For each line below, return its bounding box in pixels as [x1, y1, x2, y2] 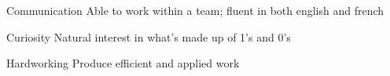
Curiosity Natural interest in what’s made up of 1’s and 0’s [6, 28, 291, 45]
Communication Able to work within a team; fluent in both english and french [6, 2, 384, 18]
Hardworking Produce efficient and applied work [6, 55, 240, 71]
